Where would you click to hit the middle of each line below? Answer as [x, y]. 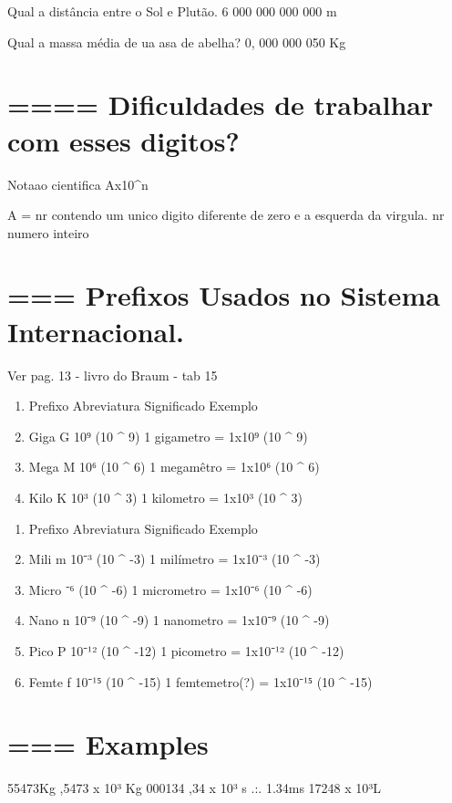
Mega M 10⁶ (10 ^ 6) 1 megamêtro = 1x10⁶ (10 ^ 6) [174, 467]
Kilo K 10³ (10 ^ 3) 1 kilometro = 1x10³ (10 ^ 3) [165, 497]
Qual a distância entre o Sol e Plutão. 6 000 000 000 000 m [172, 11]
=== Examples [108, 744]
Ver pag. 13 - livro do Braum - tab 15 [113, 375]
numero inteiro [48, 232]
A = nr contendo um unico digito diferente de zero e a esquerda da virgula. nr [226, 215]
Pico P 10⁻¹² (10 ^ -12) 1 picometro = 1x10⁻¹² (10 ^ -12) [186, 650]
